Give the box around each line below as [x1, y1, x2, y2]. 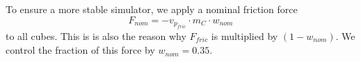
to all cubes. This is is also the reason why [6, 29, 186, 43]
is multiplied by [211, 29, 278, 43]
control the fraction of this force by [6, 43, 155, 57]
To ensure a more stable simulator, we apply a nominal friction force [6, 2, 298, 16]
